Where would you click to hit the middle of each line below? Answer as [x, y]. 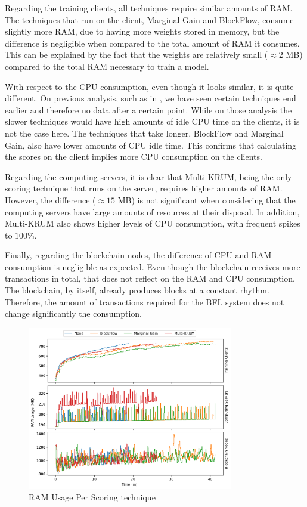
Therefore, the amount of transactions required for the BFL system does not [145, 302]
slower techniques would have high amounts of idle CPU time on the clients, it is [152, 121]
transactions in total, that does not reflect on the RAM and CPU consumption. [150, 278]
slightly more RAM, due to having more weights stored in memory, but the [142, 31]
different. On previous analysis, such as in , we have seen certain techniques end [151, 98]
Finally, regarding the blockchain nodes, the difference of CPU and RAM [138, 255]
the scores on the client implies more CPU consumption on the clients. [134, 157]
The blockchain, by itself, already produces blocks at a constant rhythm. [137, 290]
